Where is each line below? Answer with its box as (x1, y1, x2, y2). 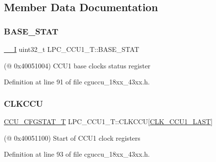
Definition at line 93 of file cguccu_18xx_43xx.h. (4, 149, 150, 159)
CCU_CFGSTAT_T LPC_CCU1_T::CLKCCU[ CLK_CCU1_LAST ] (4, 116, 213, 126)
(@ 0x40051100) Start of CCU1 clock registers (4, 132, 140, 143)
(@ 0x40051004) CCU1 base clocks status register (4, 60, 151, 70)
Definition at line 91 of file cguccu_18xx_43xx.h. (4, 77, 150, 87)
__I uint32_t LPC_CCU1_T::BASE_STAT (4, 44, 139, 54)
